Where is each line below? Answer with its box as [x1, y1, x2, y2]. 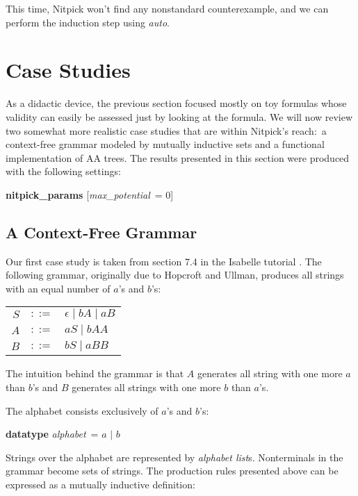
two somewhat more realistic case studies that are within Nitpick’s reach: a [6, 123, 327, 138]
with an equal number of [6, 281, 111, 295]
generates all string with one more [197, 366, 343, 381]
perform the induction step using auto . [6, 15, 170, 29]
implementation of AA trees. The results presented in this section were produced [6, 150, 350, 165]
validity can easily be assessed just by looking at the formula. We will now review [6, 109, 353, 124]
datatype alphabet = [6, 427, 99, 441]
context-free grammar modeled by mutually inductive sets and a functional [6, 137, 325, 151]
